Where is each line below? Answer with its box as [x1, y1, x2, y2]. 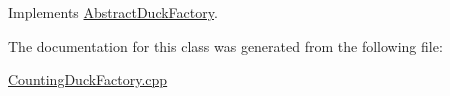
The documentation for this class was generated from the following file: [8, 35, 443, 56]
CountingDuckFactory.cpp [8, 69, 168, 90]
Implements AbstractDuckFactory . [8, 2, 218, 22]
